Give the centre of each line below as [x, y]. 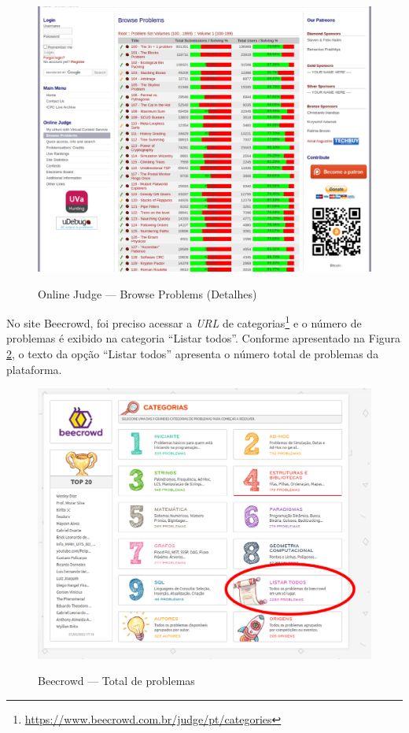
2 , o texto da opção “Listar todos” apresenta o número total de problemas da [193, 354]
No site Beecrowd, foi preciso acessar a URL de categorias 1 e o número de [184, 322]
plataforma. [34, 369]
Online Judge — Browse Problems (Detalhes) [147, 293]
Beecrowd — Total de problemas [116, 681]
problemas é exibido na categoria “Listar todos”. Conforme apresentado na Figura [204, 338]
